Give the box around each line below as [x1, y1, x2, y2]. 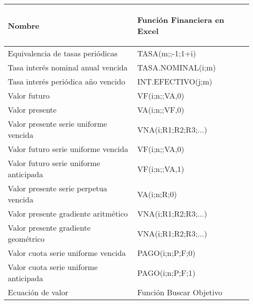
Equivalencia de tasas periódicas [8, 48, 118, 59]
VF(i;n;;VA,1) [137, 163, 184, 174]
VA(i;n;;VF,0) [137, 104, 184, 115]
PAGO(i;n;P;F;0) [137, 247, 196, 258]
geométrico [8, 233, 45, 244]
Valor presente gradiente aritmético [8, 208, 128, 219]
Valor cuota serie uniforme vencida [8, 247, 126, 258]
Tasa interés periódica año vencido [8, 76, 126, 87]
